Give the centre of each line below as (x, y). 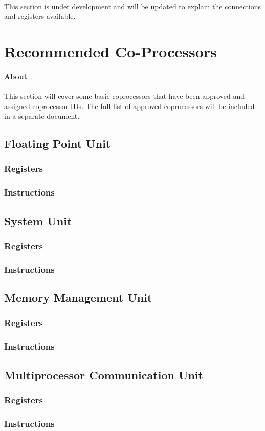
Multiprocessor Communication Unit (104, 374)
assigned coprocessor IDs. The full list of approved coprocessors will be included (129, 106)
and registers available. (40, 16)
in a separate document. (42, 116)
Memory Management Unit (78, 298)
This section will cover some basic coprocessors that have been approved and (125, 95)
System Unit (38, 220)
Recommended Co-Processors (111, 51)
